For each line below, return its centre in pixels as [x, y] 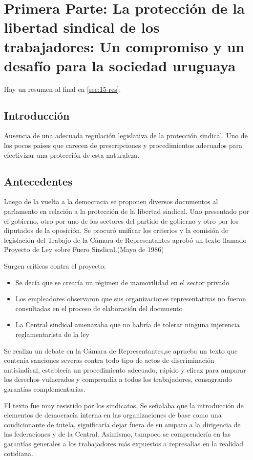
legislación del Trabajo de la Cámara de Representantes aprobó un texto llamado [125, 240]
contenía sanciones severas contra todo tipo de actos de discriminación [109, 360]
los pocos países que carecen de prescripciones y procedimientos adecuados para [123, 145]
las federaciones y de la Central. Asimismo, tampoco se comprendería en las [117, 434]
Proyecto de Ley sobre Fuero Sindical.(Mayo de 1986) [84, 249]
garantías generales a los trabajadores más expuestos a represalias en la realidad [124, 443]
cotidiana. [19, 453]
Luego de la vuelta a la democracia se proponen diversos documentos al [111, 201]
